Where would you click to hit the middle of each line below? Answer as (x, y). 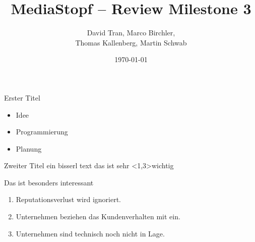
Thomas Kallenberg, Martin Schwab (131, 42)
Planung (29, 148)
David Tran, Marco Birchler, (131, 33)
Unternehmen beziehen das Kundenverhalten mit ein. (98, 216)
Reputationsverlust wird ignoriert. (69, 199)
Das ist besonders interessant (49, 182)
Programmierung (42, 132)
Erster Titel (22, 97)
